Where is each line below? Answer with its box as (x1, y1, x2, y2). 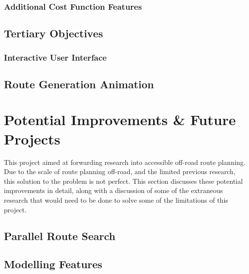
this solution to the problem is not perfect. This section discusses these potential (4, 176, 243, 186)
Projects (4, 129, 61, 148)
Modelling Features (4, 257, 103, 272)
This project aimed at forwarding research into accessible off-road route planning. (4, 157, 246, 167)
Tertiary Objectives (4, 26, 103, 41)
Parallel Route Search (4, 228, 116, 243)
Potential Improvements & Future (4, 110, 236, 129)
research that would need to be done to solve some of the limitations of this (4, 194, 228, 205)
